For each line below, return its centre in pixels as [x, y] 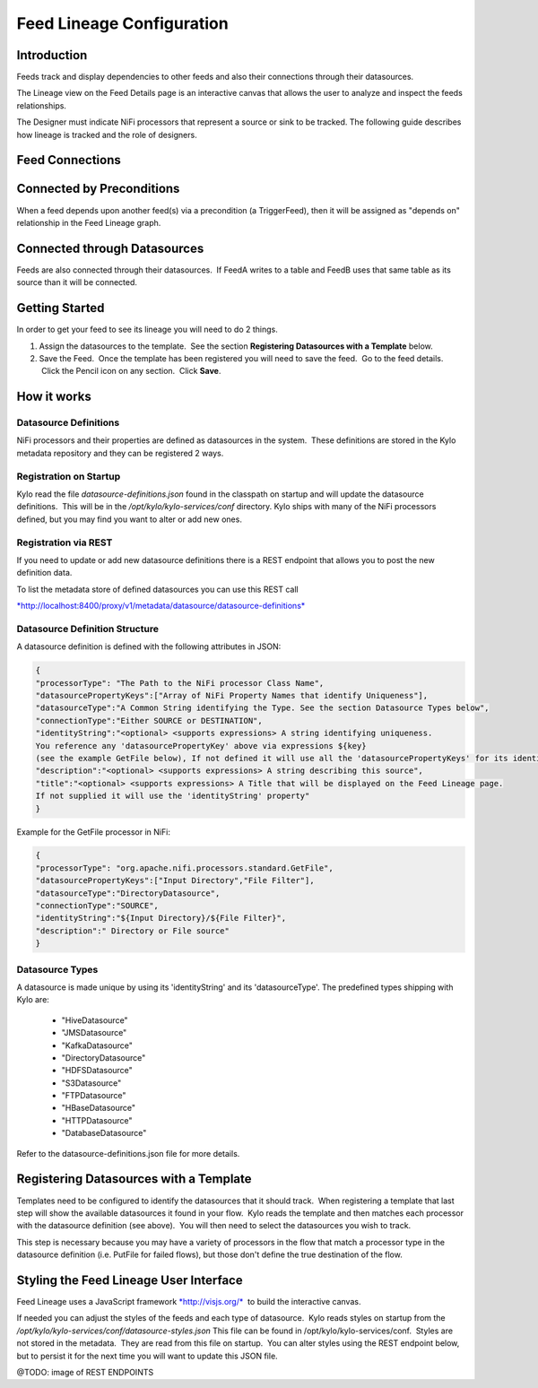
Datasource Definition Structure [87, 629]
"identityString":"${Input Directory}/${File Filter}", [161, 918]
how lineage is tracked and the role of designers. [107, 134]
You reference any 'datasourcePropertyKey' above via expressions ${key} [201, 746]
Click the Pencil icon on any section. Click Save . [131, 371]
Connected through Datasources [110, 248]
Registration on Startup [69, 476]
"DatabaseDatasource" [104, 1133]
